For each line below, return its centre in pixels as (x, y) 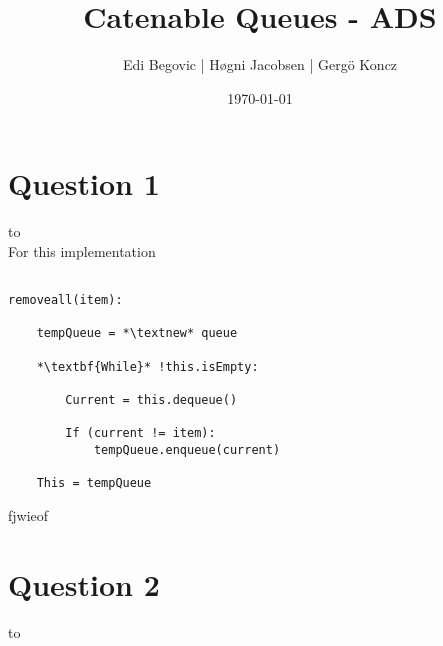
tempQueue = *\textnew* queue (137, 333)
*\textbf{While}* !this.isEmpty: (147, 366)
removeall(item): (65, 300)
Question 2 (84, 583)
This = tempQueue (94, 483)
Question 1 (84, 183)
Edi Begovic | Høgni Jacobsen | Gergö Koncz (260, 64)
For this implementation (82, 250)
